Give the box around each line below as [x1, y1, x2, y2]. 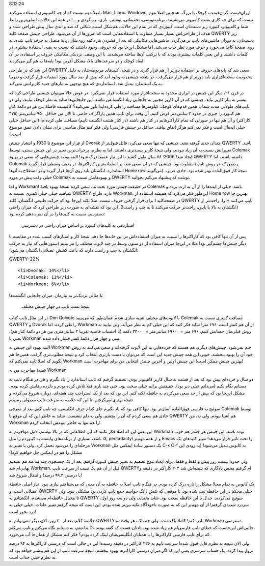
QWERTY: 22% [9, 256, 40, 262]
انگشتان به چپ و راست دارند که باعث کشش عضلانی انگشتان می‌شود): [9, 247, 139, 253]
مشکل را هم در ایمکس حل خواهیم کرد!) [9, 449, 82, 455]
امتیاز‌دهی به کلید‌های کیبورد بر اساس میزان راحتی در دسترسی [21, 222, 134, 228]
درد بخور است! [9, 508, 36, 514]
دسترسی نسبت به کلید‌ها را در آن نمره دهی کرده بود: [9, 211, 106, 217]
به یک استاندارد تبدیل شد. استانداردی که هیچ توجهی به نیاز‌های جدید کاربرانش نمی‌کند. [9, 81, 163, 87]
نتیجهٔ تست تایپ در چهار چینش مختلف [21, 303, 90, 309]
